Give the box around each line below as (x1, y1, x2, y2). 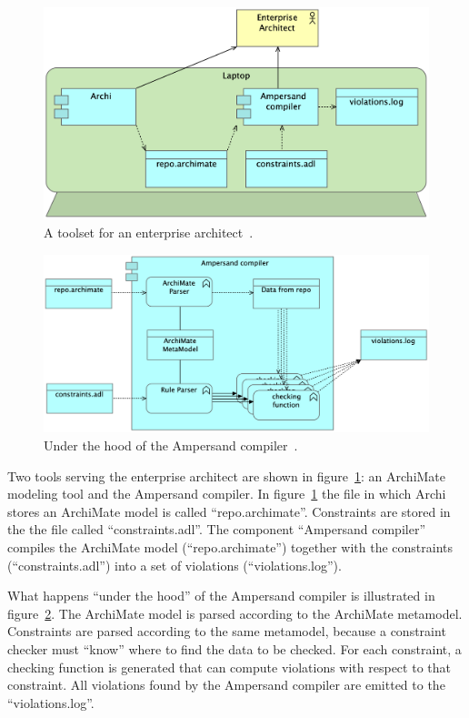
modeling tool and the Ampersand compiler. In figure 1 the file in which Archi (7, 484, 446, 503)
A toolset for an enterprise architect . (44, 222, 254, 241)
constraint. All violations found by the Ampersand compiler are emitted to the (7, 675, 445, 694)
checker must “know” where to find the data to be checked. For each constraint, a (7, 639, 462, 658)
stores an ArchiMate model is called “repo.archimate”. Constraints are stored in (7, 501, 451, 521)
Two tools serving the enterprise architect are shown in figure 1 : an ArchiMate (7, 466, 446, 485)
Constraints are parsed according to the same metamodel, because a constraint (7, 622, 446, 641)
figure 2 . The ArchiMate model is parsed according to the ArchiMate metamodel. (7, 603, 463, 622)
